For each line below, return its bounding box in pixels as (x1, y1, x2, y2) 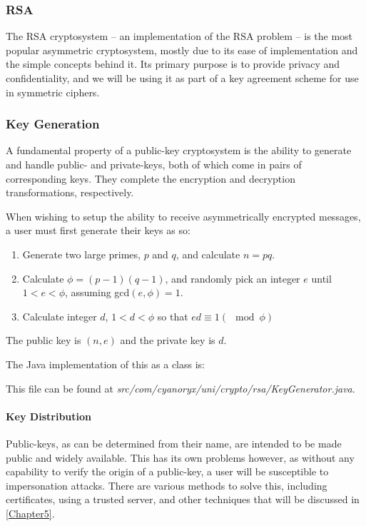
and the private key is (120, 333, 215, 348)
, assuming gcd (65, 285, 130, 300)
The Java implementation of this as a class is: (6, 356, 205, 371)
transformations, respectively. (6, 185, 134, 200)
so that (157, 308, 188, 323)
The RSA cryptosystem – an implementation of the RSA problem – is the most (6, 29, 353, 44)
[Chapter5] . (6, 505, 55, 520)
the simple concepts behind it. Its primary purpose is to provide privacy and (6, 56, 340, 71)
